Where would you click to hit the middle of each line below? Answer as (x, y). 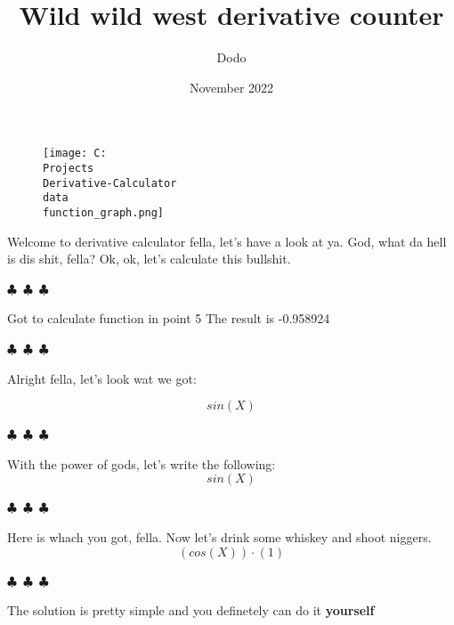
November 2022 (231, 87)
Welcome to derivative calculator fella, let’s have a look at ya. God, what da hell (227, 241)
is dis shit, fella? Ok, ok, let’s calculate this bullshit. (149, 259)
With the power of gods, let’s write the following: (142, 463)
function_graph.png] (104, 212)
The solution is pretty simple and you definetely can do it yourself (191, 610)
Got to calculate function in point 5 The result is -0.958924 (169, 318)
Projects (69, 168)
